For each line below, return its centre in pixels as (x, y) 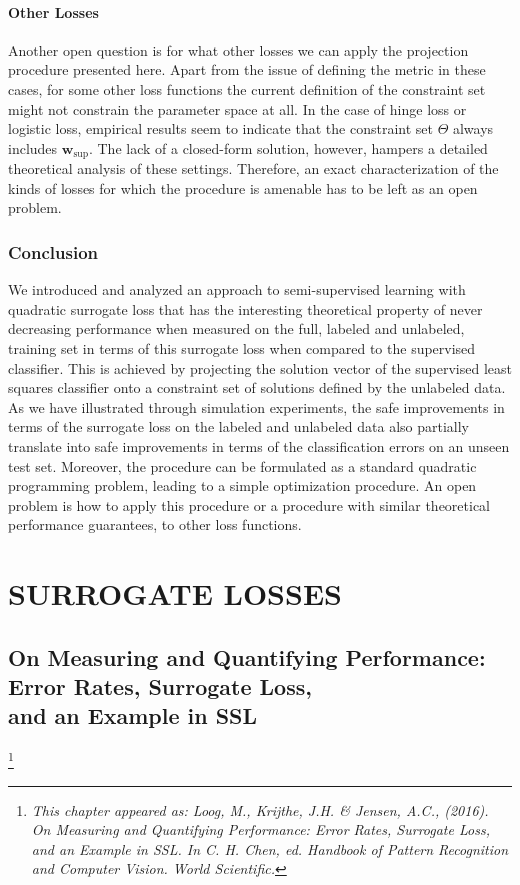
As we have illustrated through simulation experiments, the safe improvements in (256, 406)
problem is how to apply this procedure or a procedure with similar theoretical (249, 504)
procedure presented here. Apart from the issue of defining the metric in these (247, 69)
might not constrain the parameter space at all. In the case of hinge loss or (237, 108)
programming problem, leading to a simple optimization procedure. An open (242, 485)
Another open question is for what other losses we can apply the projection (238, 49)
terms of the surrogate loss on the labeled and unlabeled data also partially (239, 426)
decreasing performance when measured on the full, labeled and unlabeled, (236, 328)
